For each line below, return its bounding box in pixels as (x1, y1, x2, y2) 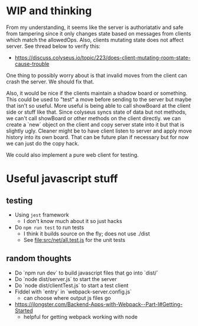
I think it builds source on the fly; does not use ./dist (23, 230, 150, 237)
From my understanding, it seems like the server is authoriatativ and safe (6, 24, 184, 31)
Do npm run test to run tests (14, 224, 85, 231)
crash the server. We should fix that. (6, 78, 95, 85)
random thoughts (6, 253, 72, 264)
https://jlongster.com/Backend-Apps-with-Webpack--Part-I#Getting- (14, 301, 183, 308)
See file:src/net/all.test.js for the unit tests (23, 236, 126, 243)
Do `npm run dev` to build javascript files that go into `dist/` (14, 269, 158, 276)
